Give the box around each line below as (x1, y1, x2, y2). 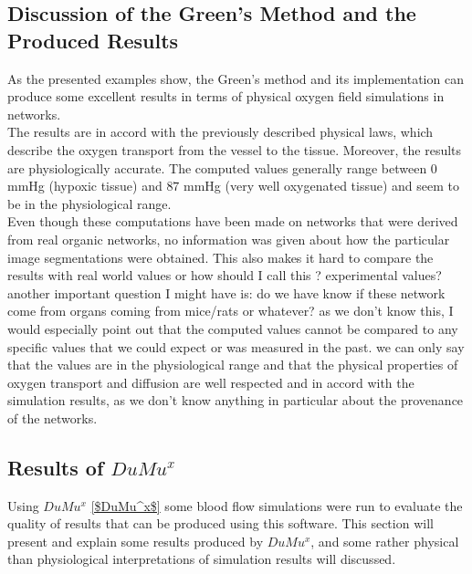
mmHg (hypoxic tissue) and (7, 176, 163, 195)
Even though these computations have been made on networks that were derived (7, 212, 458, 231)
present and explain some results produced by (7, 531, 264, 550)
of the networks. (7, 408, 98, 427)
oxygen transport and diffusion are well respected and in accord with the (7, 372, 414, 391)
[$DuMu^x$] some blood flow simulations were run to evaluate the (90, 496, 463, 515)
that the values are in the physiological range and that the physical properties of (7, 355, 458, 374)
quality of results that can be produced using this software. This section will (7, 514, 434, 533)
